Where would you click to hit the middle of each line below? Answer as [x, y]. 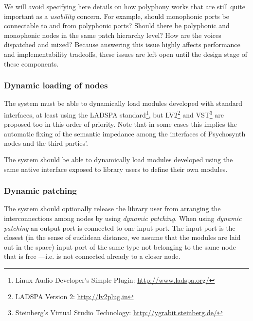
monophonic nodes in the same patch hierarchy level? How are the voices [113, 35]
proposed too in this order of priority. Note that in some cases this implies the [120, 124]
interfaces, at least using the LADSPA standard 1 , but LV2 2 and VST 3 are [114, 114]
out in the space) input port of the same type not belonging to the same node [120, 246]
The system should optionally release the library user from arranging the [112, 209]
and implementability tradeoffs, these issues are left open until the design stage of [126, 54]
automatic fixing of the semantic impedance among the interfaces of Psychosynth [125, 133]
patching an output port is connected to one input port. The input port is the [120, 228]
